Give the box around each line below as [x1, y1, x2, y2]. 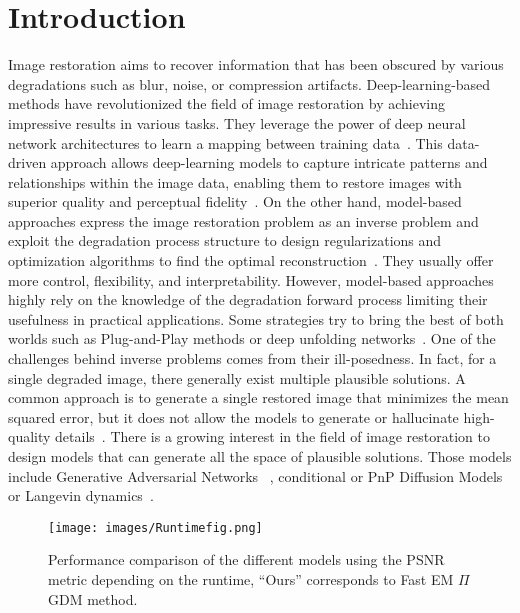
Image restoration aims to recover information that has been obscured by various [8, 54, 504, 75]
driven [8, 152, 47, 173]
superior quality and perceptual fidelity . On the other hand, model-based [8, 191, 462, 212]
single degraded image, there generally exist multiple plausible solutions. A [8, 367, 466, 388]
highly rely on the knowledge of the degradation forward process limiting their [8, 289, 488, 310]
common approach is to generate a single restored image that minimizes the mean [8, 387, 509, 408]
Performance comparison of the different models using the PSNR [48, 549, 445, 570]
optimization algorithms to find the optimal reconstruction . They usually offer [8, 250, 494, 271]
